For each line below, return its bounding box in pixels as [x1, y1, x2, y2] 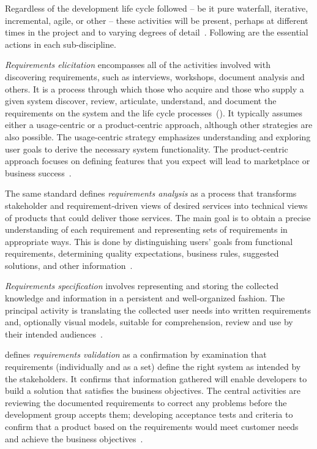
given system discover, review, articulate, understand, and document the [5, 94, 277, 107]
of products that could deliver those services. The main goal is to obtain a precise [5, 211, 311, 224]
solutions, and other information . [5, 258, 133, 271]
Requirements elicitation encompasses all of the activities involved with [5, 58, 270, 71]
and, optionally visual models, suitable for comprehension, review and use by [5, 315, 293, 328]
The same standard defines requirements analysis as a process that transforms [5, 187, 297, 200]
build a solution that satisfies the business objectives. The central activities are [5, 384, 300, 397]
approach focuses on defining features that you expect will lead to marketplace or [5, 154, 310, 167]
